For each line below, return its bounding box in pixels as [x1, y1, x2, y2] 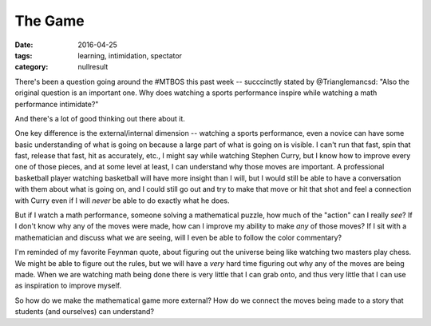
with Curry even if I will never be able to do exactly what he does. [14, 196, 231, 205]
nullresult [77, 62, 109, 72]
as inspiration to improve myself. [14, 280, 122, 291]
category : [14, 62, 49, 72]
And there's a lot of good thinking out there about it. [14, 113, 185, 123]
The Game [14, 12, 85, 30]
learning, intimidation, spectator [77, 50, 183, 60]
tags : [14, 50, 33, 60]
